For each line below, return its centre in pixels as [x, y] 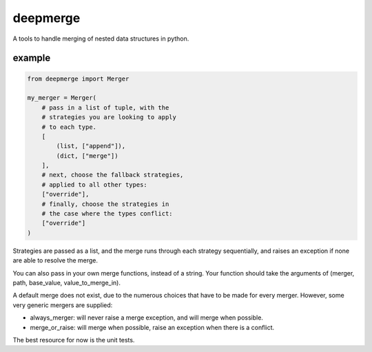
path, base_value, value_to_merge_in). [66, 282]
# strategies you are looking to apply [109, 117]
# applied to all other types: [94, 185]
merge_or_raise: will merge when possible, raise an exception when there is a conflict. [152, 327]
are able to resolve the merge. [55, 260]
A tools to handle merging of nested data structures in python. [101, 39]
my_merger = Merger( [62, 98]
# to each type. [69, 127]
